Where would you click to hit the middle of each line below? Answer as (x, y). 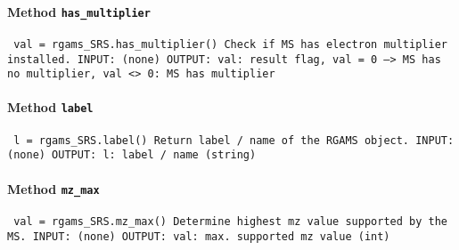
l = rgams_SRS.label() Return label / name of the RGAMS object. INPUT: (234, 140)
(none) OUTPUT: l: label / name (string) (132, 155)
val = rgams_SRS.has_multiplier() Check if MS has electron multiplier (230, 44)
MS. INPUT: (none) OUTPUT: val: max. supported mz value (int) (199, 236)
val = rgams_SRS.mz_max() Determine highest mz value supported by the (230, 221)
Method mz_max (53, 188)
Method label (50, 107)
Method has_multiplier (79, 11)
